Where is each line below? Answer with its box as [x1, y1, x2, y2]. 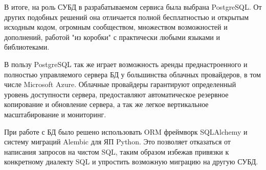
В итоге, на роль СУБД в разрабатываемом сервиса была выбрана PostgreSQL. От [4, 2, 262, 12]
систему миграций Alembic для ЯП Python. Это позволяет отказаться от [4, 136, 231, 147]
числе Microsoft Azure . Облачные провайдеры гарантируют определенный [4, 79, 236, 90]
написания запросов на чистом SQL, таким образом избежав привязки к [4, 146, 229, 157]
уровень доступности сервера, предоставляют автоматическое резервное [4, 89, 229, 99]
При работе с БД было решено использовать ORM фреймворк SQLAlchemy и [4, 126, 248, 137]
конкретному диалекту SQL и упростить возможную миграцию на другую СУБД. [4, 156, 258, 167]
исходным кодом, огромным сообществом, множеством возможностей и [4, 22, 228, 32]
